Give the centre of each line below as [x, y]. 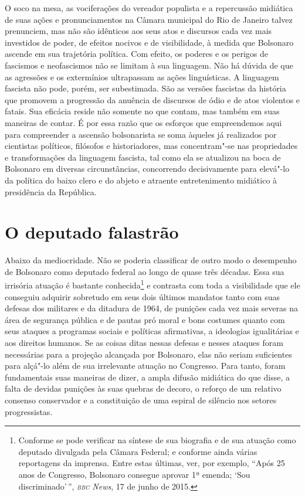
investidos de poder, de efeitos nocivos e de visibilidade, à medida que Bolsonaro [149, 42]
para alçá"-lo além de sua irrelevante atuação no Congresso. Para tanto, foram [145, 366]
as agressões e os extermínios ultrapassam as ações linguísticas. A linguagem [142, 77]
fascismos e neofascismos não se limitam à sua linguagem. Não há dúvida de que [149, 65]
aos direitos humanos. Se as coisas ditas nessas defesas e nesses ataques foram [144, 343]
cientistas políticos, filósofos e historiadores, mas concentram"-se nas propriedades [151, 146]
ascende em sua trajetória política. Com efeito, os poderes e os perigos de [136, 54]
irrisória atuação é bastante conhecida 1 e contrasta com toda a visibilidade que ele [152, 284]
